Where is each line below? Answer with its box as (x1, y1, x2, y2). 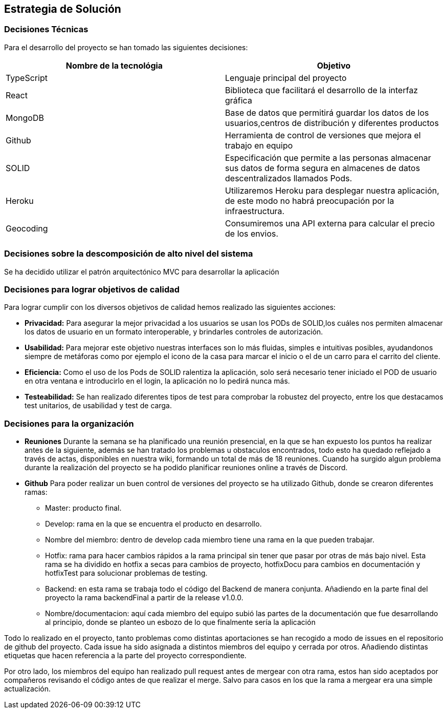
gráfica (225, 95, 252, 106)
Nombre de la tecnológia (65, 60, 163, 71)
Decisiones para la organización (4, 418, 134, 429)
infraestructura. (225, 205, 285, 216)
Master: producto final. (45, 504, 122, 513)
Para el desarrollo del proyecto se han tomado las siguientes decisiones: (4, 43, 248, 52)
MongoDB (6, 112, 44, 123)
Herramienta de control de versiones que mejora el (225, 130, 421, 140)
